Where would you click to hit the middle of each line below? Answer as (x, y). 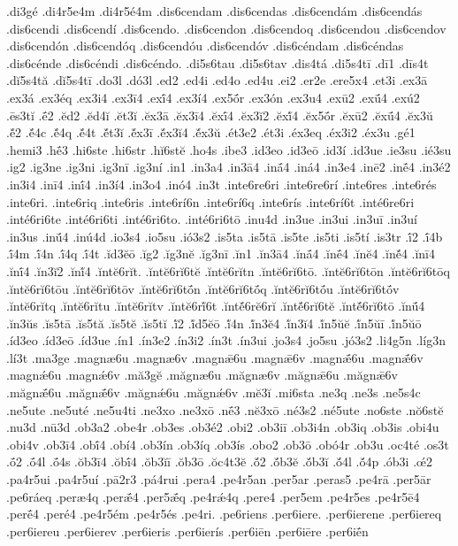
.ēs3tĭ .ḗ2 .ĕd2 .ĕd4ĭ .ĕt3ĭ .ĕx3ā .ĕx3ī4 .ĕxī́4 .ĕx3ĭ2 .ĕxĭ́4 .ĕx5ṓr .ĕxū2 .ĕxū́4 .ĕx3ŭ (220, 115)
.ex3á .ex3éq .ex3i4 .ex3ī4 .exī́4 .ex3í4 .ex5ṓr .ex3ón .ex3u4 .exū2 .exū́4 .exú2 (213, 97)
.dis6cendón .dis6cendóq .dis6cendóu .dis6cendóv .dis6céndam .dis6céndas (205, 46)
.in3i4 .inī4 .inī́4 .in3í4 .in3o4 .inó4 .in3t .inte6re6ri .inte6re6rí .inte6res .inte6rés (221, 184)
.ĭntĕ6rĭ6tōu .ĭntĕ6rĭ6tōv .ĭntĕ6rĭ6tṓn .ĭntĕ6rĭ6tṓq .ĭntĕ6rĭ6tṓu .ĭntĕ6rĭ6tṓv (203, 288)
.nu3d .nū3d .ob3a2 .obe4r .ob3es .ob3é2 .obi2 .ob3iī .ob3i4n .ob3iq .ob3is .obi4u (223, 427)
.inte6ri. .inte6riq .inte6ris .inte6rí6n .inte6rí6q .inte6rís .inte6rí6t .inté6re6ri (210, 201)
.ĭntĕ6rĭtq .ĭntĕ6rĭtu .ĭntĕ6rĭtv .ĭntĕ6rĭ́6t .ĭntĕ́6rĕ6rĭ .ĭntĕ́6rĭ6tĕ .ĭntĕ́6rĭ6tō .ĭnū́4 (216, 306)
